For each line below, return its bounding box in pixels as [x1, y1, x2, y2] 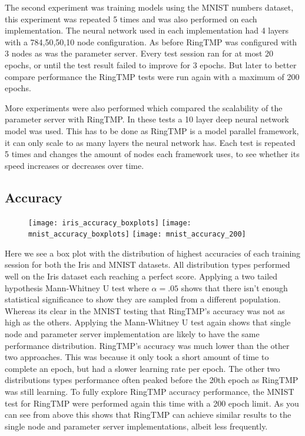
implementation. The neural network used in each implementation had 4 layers [5, 24, 289, 36]
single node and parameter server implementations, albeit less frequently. [5, 420, 268, 432]
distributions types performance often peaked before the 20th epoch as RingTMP [5, 374, 299, 386]
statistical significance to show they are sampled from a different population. [5, 293, 281, 305]
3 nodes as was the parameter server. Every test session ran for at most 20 [5, 47, 274, 59]
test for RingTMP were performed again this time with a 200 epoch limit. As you [5, 397, 299, 409]
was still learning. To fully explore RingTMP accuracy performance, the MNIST [5, 385, 294, 397]
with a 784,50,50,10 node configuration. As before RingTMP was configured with [5, 35, 297, 48]
